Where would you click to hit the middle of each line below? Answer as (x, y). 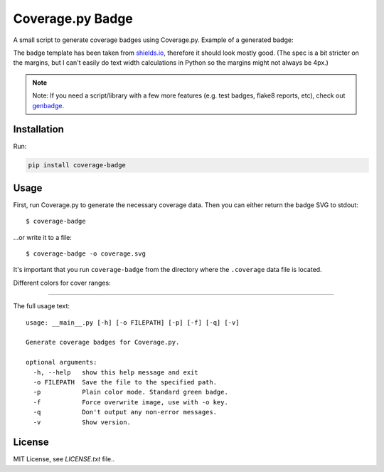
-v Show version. (82, 422)
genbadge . (48, 105)
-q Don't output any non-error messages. (125, 412)
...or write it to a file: (43, 237)
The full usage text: (42, 306)
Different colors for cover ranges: (62, 283)
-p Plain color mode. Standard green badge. (131, 392)
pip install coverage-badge (77, 165)
